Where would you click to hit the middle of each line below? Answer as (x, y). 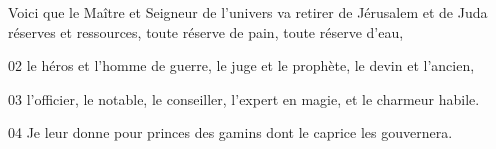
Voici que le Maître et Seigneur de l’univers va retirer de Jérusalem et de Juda (248, 12)
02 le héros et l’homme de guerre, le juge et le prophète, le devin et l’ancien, (241, 65)
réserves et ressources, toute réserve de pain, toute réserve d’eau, (206, 31)
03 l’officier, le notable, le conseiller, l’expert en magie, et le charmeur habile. (244, 98)
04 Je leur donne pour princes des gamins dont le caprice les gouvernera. (230, 132)
